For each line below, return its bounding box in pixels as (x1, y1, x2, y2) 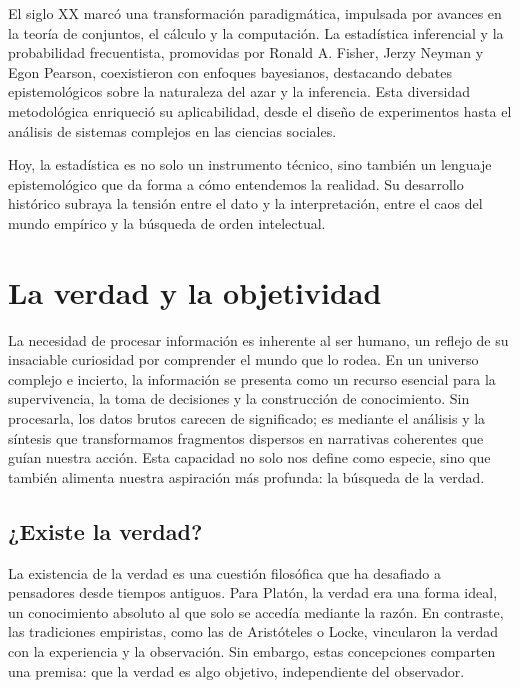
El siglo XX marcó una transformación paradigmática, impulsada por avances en (8, 3, 502, 23)
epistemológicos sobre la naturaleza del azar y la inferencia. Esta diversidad (8, 81, 470, 102)
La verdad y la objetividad (8, 271, 382, 312)
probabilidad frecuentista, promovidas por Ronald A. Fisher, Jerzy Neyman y (8, 42, 484, 63)
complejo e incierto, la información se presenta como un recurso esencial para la (8, 368, 496, 389)
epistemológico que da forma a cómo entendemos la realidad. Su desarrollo (8, 173, 464, 194)
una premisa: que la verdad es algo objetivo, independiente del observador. (8, 660, 465, 681)
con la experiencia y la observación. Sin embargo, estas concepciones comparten (8, 640, 496, 661)
